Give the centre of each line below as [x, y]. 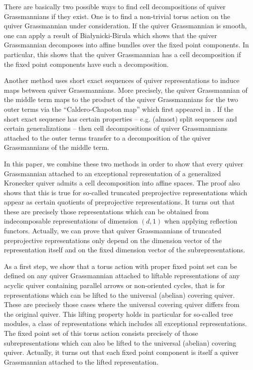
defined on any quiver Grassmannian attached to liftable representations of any [122, 276]
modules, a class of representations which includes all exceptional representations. [126, 323]
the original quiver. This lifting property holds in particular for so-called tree [118, 314]
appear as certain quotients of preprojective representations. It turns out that [119, 202]
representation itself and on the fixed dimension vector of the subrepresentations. [125, 250]
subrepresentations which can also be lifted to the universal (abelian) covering [120, 342]
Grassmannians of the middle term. [57, 147]
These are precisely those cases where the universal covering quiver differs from [122, 304]
